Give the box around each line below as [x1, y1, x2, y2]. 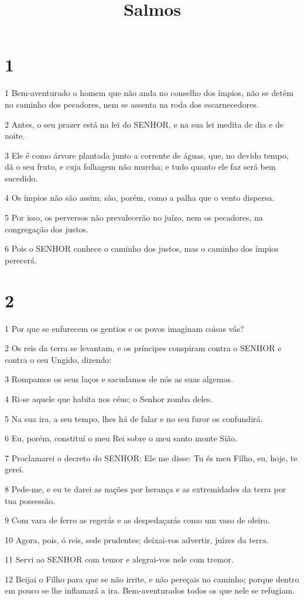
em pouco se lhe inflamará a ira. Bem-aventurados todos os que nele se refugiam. [5, 584, 295, 596]
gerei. [5, 463, 24, 475]
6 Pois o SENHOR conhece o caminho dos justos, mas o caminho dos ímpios [5, 242, 279, 255]
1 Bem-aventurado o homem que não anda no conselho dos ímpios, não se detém [5, 87, 293, 99]
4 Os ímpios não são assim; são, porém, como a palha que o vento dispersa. [5, 191, 275, 204]
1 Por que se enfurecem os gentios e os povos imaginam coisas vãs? [5, 322, 244, 334]
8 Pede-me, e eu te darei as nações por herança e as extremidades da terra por [5, 482, 286, 495]
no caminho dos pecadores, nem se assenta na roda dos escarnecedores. [5, 98, 259, 110]
